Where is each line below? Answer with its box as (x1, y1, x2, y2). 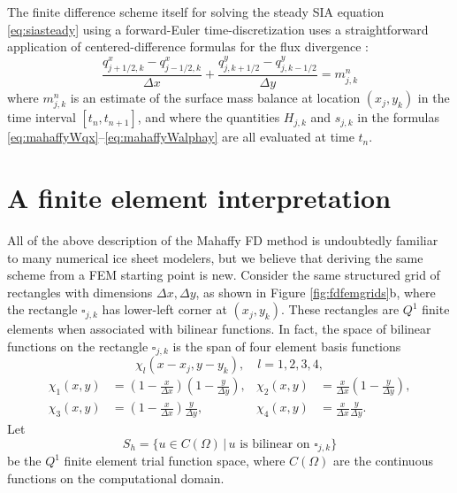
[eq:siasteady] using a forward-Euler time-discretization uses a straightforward (7, 19, 429, 38)
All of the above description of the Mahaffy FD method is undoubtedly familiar (7, 230, 438, 249)
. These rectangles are (280, 300, 400, 319)
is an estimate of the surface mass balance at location (70, 89, 361, 107)
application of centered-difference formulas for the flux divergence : (7, 37, 369, 56)
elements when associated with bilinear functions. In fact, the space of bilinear (7, 320, 431, 338)
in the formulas (357, 108, 439, 127)
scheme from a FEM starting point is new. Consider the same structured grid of (7, 266, 440, 284)
